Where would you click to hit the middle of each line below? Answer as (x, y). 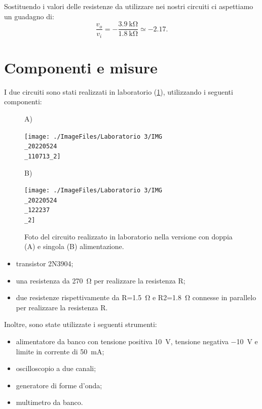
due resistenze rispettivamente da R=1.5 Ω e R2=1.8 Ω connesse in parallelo (136, 297)
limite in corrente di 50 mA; (60, 351)
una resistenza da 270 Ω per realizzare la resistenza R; (101, 280)
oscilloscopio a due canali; (56, 368)
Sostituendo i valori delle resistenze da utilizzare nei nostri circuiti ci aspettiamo (129, 6)
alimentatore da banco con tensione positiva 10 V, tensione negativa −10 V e (137, 341)
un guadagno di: (29, 16)
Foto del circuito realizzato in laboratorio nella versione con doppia (128, 236)
